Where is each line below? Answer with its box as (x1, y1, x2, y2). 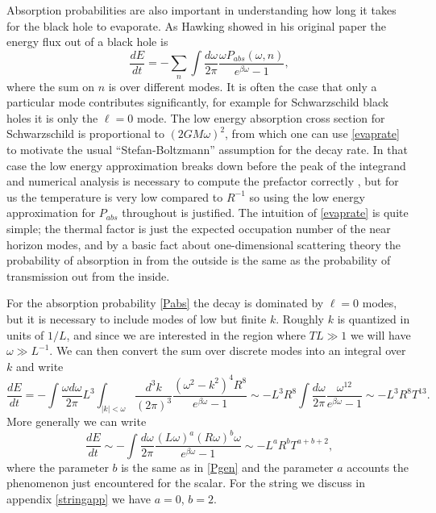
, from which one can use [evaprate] (225, 125, 400, 142)
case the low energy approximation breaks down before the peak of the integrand (6, 156, 406, 173)
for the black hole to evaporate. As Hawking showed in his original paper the (6, 17, 386, 34)
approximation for (6, 204, 96, 221)
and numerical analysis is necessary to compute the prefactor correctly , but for (6, 173, 399, 190)
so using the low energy (249, 188, 365, 205)
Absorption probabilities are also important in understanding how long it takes (6, 2, 397, 18)
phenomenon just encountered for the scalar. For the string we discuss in (6, 474, 365, 491)
